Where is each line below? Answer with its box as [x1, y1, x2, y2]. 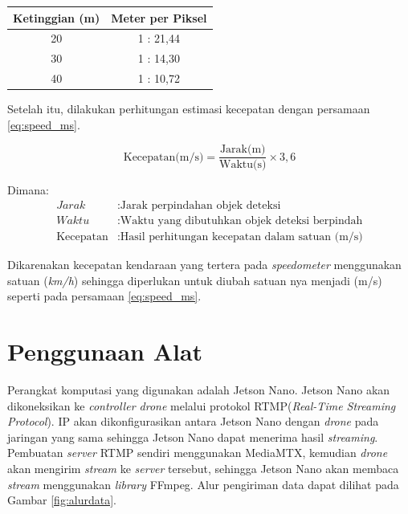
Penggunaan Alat [7, 335, 203, 368]
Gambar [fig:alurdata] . [7, 492, 116, 508]
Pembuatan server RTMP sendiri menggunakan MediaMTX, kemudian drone [7, 444, 388, 461]
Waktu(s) [219, 159, 267, 171]
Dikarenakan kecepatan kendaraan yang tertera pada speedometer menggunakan [7, 256, 402, 273]
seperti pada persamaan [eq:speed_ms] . [7, 288, 202, 304]
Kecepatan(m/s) [123, 151, 204, 163]
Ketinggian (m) [13, 9, 100, 26]
